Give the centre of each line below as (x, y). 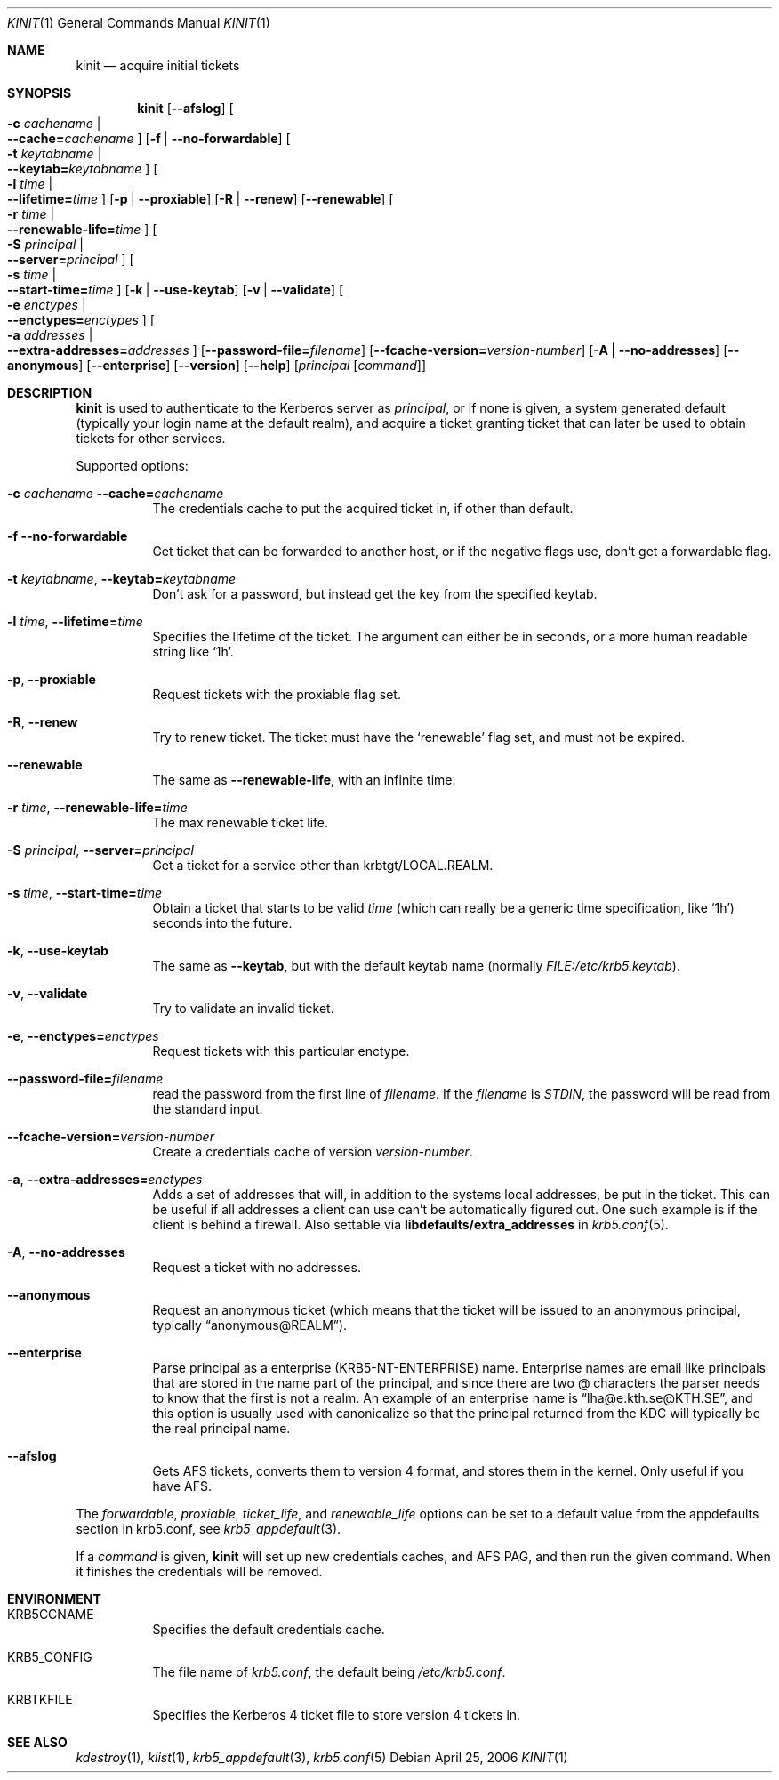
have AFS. (182, 1486)
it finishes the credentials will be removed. (199, 1571)
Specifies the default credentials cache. (269, 1629)
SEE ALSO (37, 1742)
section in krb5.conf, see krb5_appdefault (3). (209, 1529)
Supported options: (132, 466)
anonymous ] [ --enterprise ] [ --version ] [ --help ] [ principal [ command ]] (217, 365)
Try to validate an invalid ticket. (243, 1008)
